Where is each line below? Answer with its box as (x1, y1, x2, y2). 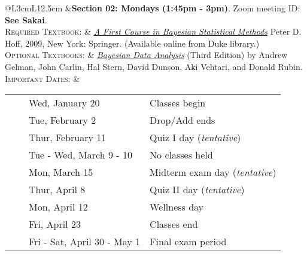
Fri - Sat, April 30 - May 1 (29, 234, 141, 249)
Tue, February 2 (29, 113, 96, 127)
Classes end (150, 217, 198, 231)
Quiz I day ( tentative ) (150, 130, 241, 145)
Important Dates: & (5, 72, 80, 84)
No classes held (150, 148, 213, 162)
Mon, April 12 (29, 200, 88, 214)
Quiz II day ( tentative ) (150, 182, 245, 197)
